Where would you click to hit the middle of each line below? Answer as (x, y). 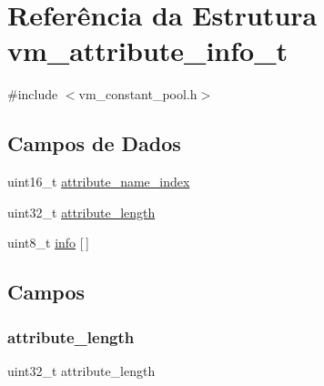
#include (33, 94)
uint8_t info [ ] (48, 243)
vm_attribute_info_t (148, 51)
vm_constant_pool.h (138, 94)
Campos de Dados (94, 143)
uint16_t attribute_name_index (99, 182)
